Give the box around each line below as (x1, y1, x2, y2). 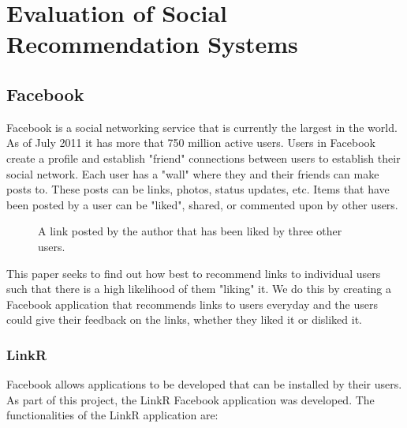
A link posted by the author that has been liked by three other (38, 223, 342, 239)
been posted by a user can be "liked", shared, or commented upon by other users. (6, 196, 398, 212)
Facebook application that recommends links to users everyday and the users (6, 295, 378, 312)
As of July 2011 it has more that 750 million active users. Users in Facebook (6, 134, 375, 151)
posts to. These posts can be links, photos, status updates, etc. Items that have (6, 181, 390, 197)
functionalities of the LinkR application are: (6, 407, 218, 423)
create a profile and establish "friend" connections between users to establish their (6, 149, 401, 166)
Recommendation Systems (6, 28, 298, 60)
